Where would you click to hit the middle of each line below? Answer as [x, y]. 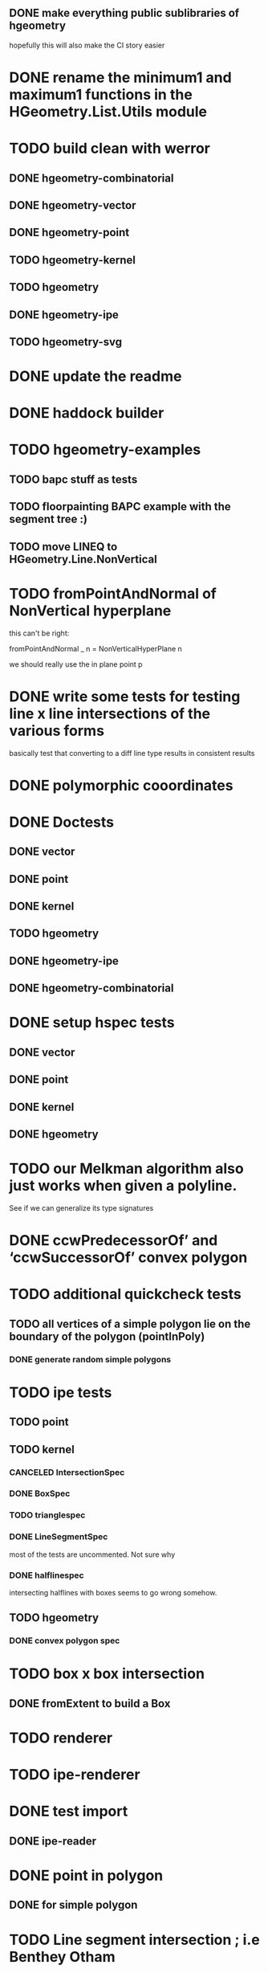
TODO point [39, 1422]
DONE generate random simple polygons [90, 1359]
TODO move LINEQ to [63, 547]
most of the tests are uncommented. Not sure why [92, 1554]
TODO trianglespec [47, 1515]
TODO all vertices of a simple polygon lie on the [130, 1324]
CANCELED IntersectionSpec [67, 1472]
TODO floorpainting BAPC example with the [120, 507]
